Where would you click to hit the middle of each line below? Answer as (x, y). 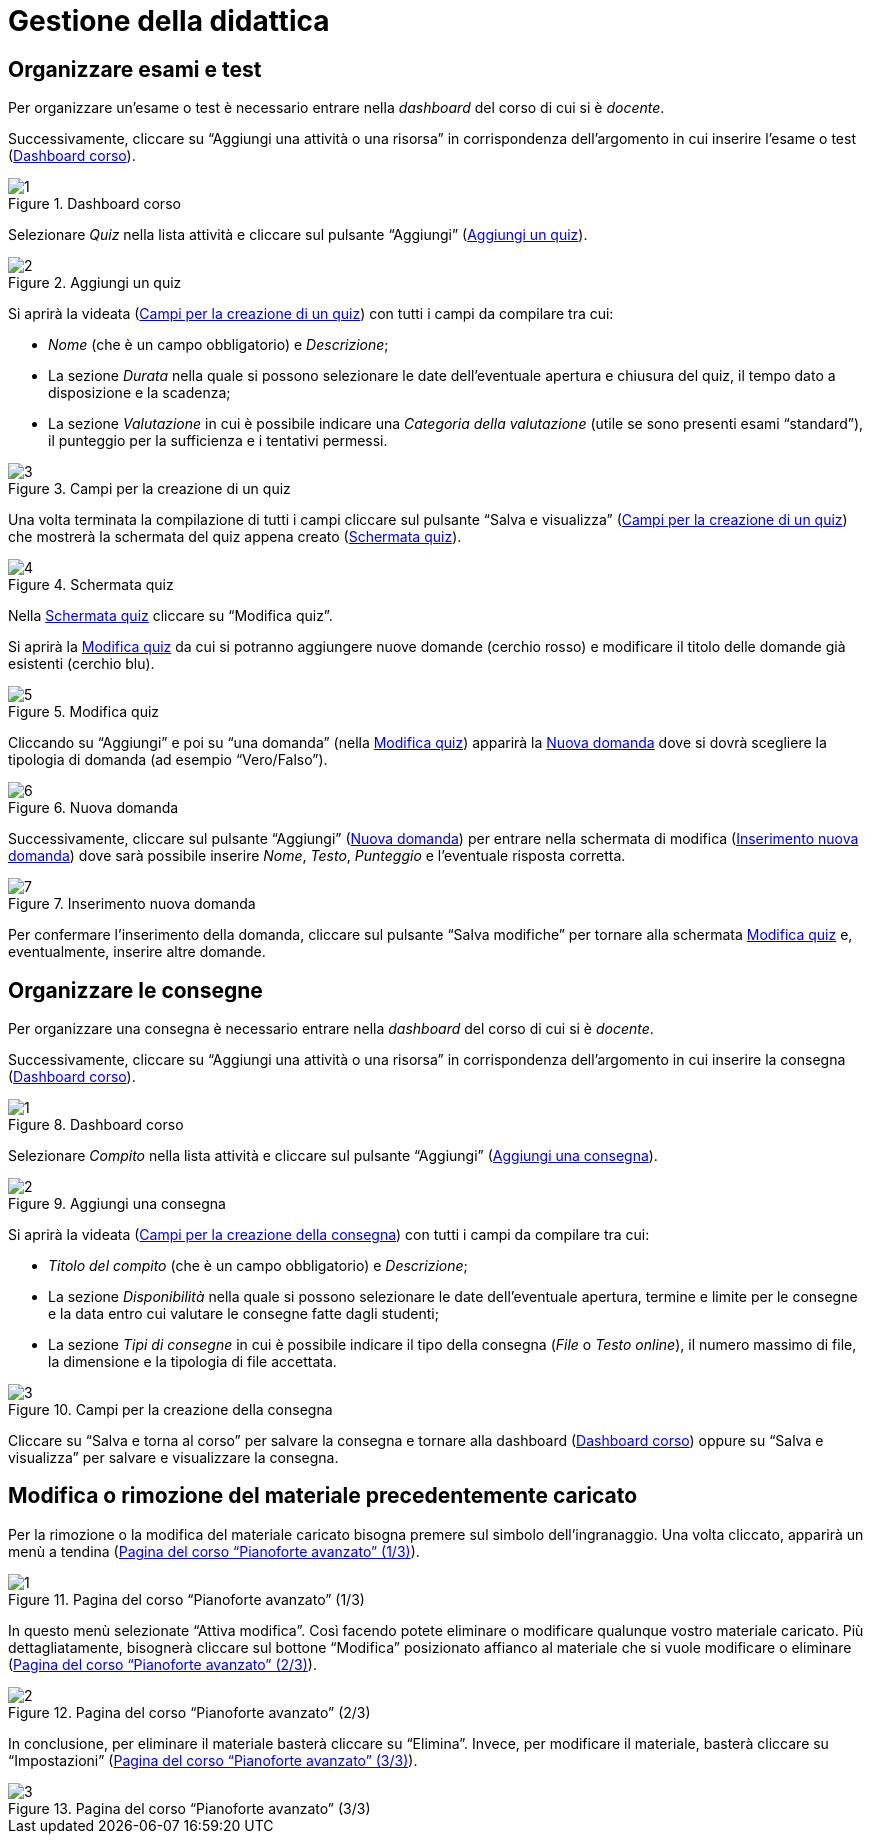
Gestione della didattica (169, 21)
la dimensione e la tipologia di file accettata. (192, 1362)
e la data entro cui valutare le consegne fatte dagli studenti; (243, 1314)
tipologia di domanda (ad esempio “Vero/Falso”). (168, 760)
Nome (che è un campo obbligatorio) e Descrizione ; (218, 345)
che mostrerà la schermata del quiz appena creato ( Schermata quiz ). (235, 537)
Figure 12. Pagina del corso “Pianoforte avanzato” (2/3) (189, 1712)
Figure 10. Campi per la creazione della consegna (170, 1410)
